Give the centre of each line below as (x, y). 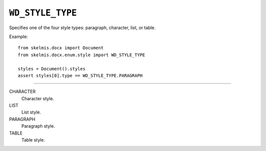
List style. (31, 112)
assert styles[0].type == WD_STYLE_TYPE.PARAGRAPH (80, 75)
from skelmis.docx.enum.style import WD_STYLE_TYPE (82, 55)
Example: (18, 37)
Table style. (33, 140)
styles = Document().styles (52, 69)
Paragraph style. (38, 126)
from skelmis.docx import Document (61, 48)
